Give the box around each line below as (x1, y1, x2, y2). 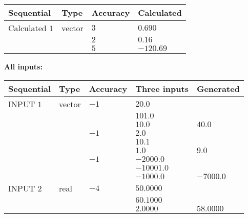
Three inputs (135, 82, 189, 94)
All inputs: (4, 61, 43, 71)
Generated (196, 82, 240, 94)
